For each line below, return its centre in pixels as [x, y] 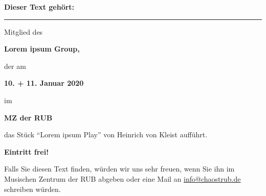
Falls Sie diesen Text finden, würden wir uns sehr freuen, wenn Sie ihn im [119, 169]
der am [15, 66]
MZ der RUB [28, 117]
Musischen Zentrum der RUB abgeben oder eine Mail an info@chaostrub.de [123, 178]
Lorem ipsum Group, [42, 49]
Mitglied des [24, 31]
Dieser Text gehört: [39, 7]
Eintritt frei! [27, 151]
